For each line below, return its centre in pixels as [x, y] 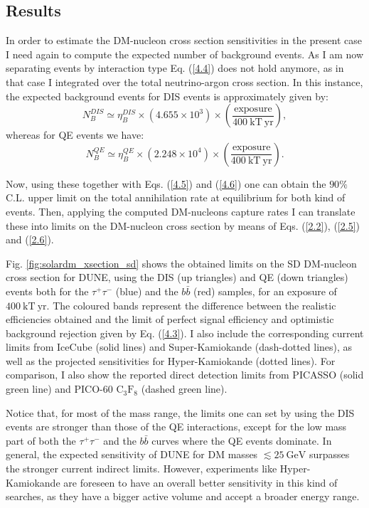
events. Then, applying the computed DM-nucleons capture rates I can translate [181, 211]
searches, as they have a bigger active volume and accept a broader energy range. [183, 496]
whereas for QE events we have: [75, 135]
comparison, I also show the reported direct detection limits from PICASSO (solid [185, 375]
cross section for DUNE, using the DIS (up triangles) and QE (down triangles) [177, 277]
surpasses [329, 454]
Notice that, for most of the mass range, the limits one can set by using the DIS [180, 412]
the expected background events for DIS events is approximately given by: [167, 96]
